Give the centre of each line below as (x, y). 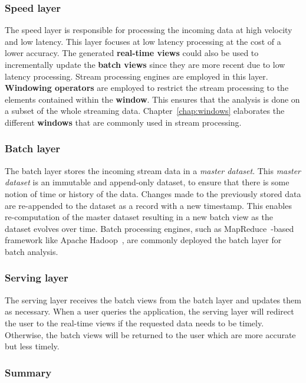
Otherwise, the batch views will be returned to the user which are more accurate (150, 334)
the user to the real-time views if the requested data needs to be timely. (134, 323)
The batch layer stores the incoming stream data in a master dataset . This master (153, 170)
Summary (28, 372)
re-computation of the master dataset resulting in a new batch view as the (139, 217)
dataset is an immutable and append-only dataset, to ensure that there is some (147, 182)
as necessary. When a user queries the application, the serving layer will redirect (149, 311)
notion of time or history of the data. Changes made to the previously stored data (153, 193)
